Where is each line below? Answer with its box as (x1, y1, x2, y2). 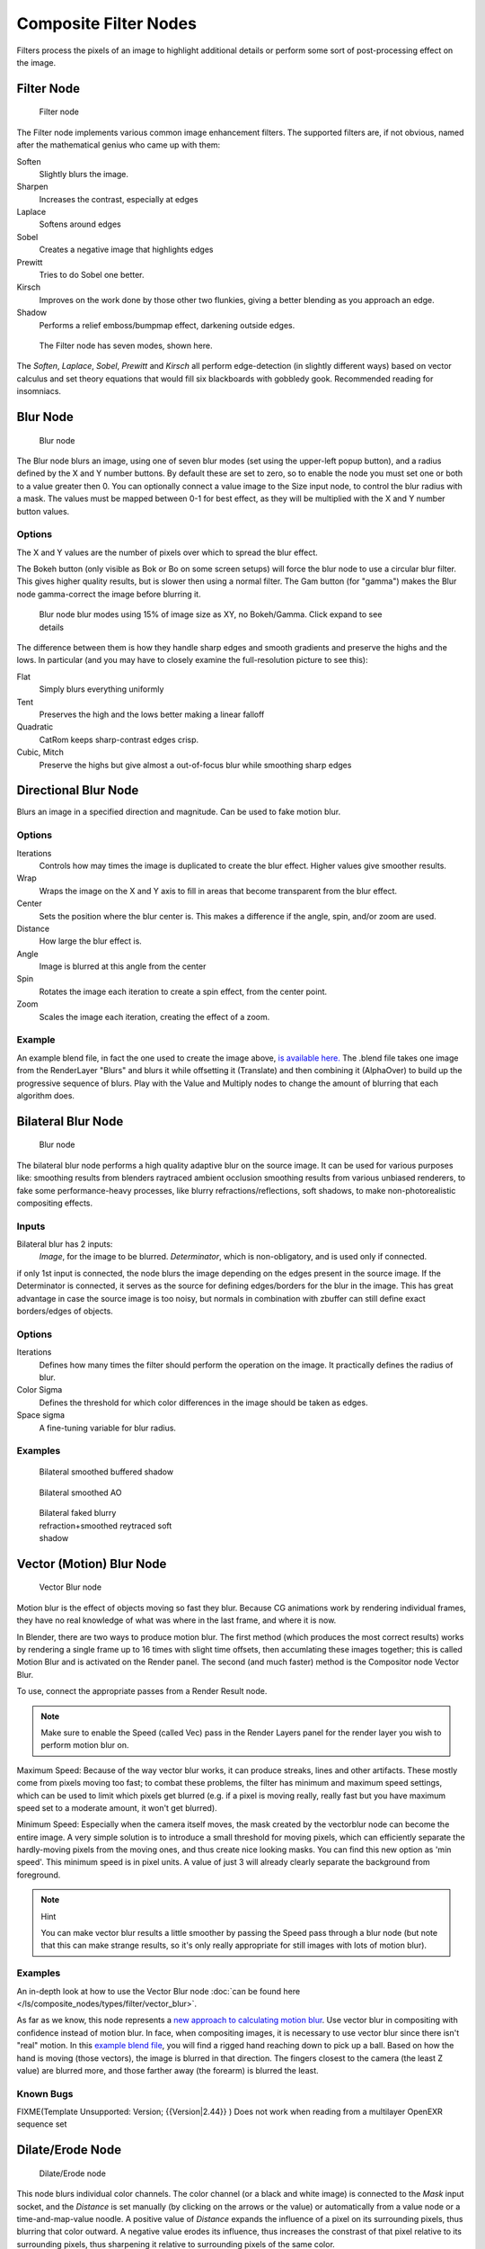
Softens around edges (39, 219, 121, 229)
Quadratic (16, 721, 54, 732)
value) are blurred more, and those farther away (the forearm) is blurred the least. (16, 2065, 319, 2075)
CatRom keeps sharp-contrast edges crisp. (39, 734, 199, 745)
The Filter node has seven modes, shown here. (39, 340, 213, 351)
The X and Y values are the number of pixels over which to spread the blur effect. (16, 547, 318, 558)
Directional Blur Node (16, 783, 139, 798)
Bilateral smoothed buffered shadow (39, 1466, 174, 1477)
